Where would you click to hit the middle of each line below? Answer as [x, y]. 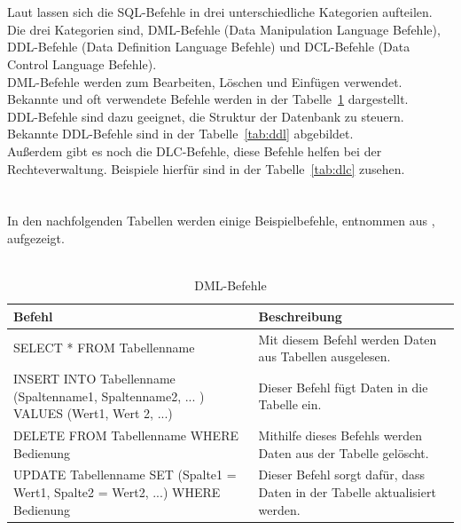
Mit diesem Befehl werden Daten [348, 339]
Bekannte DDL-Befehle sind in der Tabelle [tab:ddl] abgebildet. [180, 134]
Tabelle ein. [290, 404]
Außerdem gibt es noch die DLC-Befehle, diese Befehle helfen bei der [195, 150]
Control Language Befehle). [82, 63]
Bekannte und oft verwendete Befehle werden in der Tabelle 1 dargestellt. [208, 99]
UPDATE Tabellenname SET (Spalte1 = [125, 475]
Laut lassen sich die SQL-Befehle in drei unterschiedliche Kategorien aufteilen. [220, 12]
